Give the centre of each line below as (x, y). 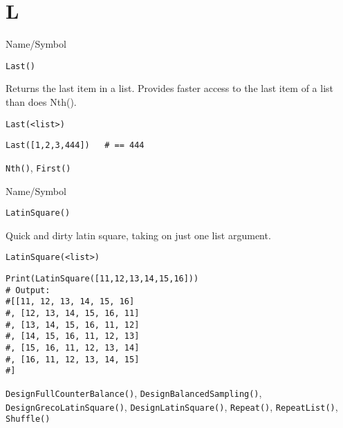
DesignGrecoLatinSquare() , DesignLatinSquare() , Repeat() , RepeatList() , (172, 406)
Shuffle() (28, 419)
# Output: (28, 290)
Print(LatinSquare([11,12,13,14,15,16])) (102, 279)
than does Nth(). (41, 101)
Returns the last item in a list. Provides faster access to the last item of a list (170, 88)
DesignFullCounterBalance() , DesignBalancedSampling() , (134, 392)
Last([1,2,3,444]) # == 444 (75, 146)
